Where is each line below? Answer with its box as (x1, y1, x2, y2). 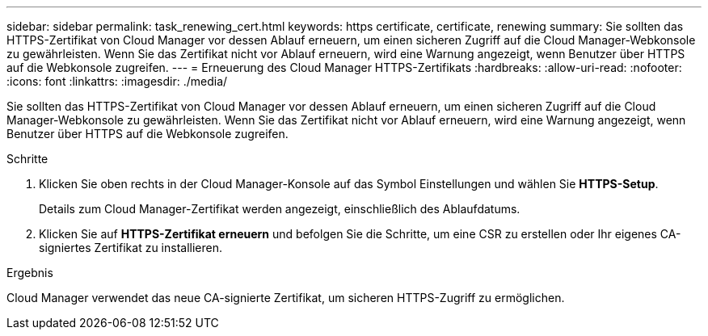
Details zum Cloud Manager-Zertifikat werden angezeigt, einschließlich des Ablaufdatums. (39, 202, 520, 216)
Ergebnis (6, 266, 53, 279)
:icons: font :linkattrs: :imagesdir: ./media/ (6, 74, 228, 88)
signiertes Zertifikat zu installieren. (39, 241, 223, 254)
